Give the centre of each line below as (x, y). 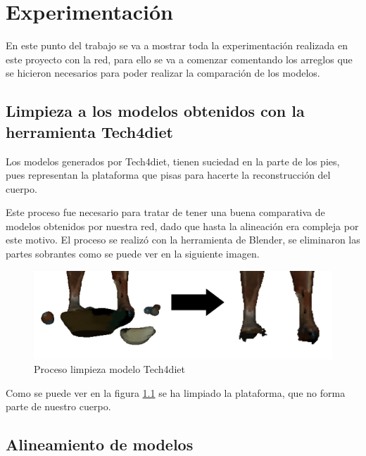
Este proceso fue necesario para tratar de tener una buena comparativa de (165, 212)
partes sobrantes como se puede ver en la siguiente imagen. (133, 254)
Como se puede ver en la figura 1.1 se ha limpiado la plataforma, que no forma (176, 392)
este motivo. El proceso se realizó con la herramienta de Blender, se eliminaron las (183, 240)
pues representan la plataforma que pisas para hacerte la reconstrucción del (168, 175)
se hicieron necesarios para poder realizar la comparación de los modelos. (163, 73)
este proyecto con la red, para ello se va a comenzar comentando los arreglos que (179, 59)
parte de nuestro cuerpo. (58, 406)
